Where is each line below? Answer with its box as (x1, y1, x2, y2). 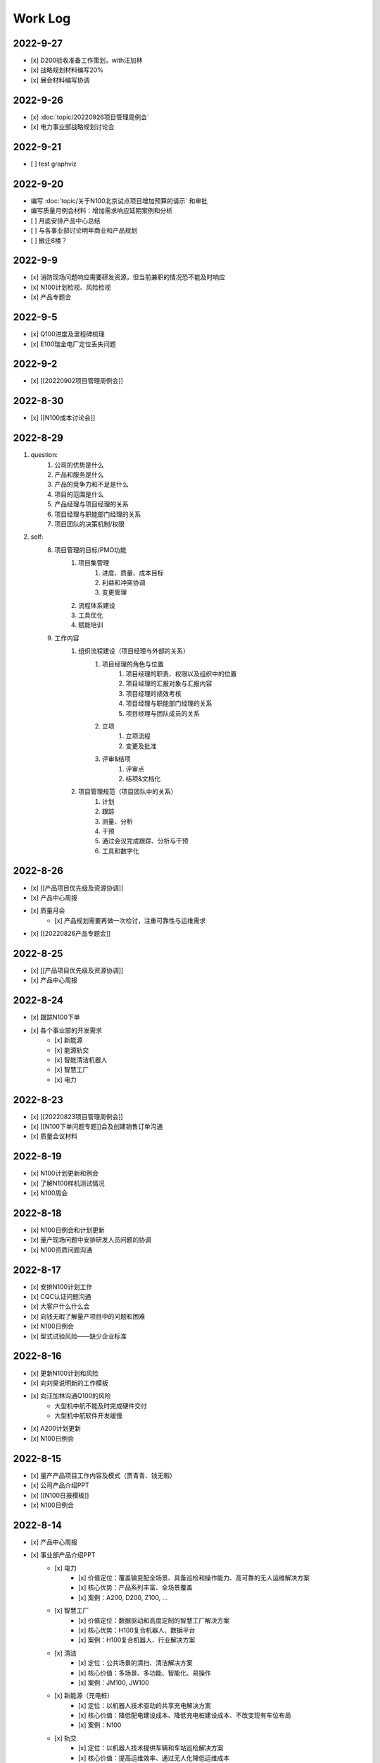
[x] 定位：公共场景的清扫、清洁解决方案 (78, 1659, 193, 1667)
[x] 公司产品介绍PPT (30, 1481, 89, 1489)
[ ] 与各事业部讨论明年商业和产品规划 (30, 226, 138, 235)
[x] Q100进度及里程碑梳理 (30, 330, 105, 338)
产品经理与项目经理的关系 (54, 500, 129, 508)
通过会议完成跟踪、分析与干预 (102, 836, 189, 846)
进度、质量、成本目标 (102, 568, 164, 577)
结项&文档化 (125, 774, 161, 783)
